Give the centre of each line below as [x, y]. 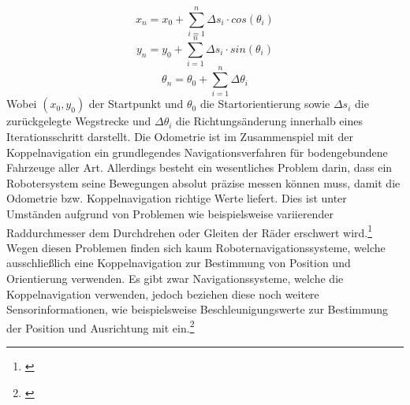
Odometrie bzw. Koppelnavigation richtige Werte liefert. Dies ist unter [177, 198]
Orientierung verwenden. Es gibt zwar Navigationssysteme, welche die [175, 278]
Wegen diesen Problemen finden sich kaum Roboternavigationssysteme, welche [196, 247]
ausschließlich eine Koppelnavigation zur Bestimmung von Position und [179, 263]
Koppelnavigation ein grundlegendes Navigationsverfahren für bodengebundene [197, 152]
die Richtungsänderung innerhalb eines [269, 121]
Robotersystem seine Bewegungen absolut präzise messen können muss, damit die [203, 182]
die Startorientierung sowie [265, 104]
